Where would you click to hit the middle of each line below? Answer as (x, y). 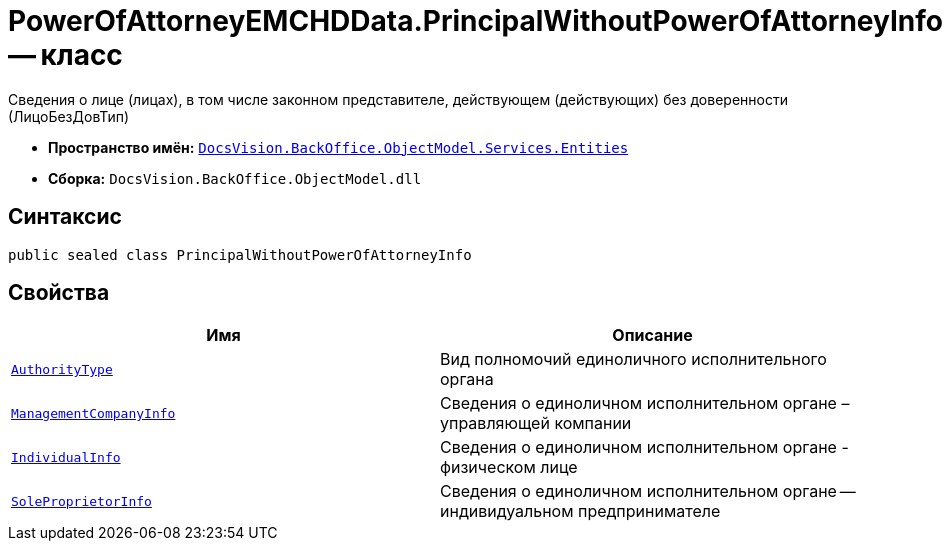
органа (467, 379)
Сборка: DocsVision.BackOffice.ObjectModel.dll (235, 178)
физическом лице (509, 467)
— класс (65, 55)
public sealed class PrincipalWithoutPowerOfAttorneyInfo (240, 254)
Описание (652, 335)
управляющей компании (536, 423)
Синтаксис (65, 217)
